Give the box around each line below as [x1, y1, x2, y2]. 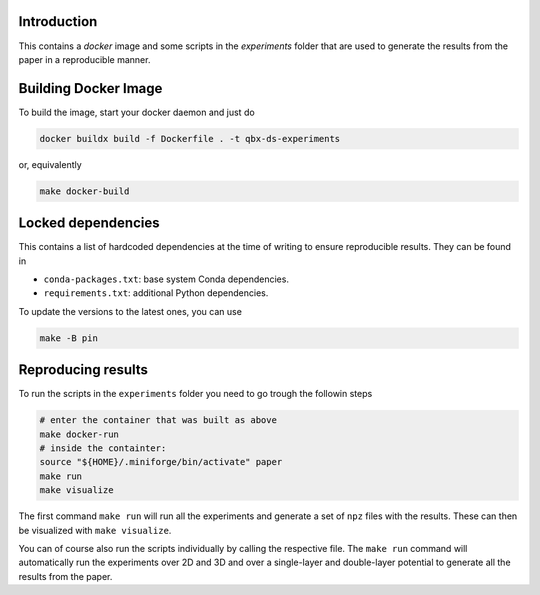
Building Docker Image [18, 80, 163, 97]
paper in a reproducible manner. [18, 53, 151, 65]
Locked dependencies [18, 215, 160, 232]
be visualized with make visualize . [18, 524, 172, 536]
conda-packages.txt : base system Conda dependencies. [43, 273, 290, 285]
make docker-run [39, 428, 120, 440]
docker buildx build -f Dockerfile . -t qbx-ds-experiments [39, 133, 341, 144]
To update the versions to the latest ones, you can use [18, 305, 242, 317]
